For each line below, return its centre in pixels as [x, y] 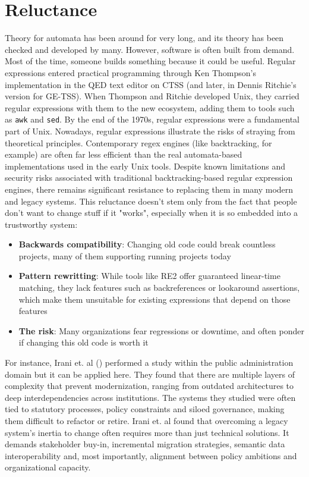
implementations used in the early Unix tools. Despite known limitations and [145, 166]
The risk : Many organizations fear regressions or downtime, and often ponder [161, 330]
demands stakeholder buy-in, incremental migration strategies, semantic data [145, 444]
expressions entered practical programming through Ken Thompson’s [130, 72]
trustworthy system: [41, 224]
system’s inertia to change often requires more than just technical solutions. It [147, 432]
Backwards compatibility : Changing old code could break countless [147, 244]
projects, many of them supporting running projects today [125, 255]
